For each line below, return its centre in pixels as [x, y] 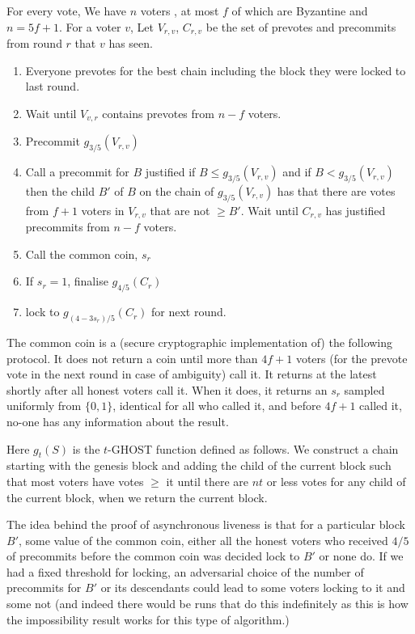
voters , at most [180, 11]
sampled [364, 389]
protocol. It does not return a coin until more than [132, 358]
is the [86, 448]
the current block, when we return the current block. [137, 497]
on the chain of [177, 190]
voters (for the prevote [351, 358]
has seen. [131, 43]
